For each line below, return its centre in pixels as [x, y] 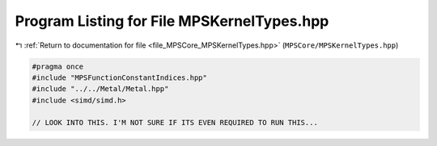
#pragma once [58, 66]
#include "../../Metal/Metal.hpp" [100, 89]
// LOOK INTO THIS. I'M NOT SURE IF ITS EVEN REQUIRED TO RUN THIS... [175, 123]
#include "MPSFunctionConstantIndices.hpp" [120, 77]
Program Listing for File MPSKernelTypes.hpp [172, 21]
